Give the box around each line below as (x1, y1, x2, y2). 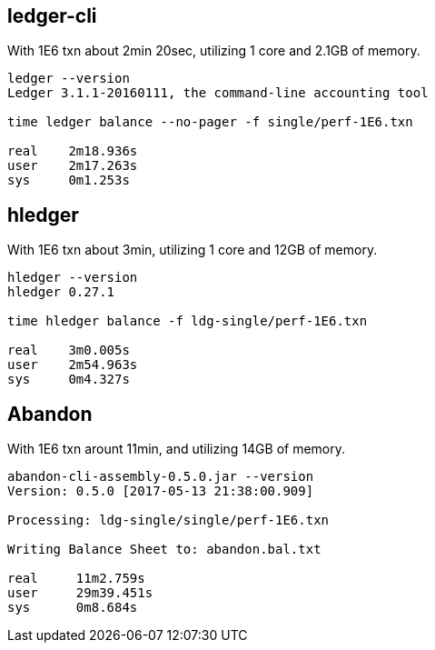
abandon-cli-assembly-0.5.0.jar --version (7, 469, 314, 485)
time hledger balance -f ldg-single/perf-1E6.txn (7, 314, 368, 329)
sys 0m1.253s (7, 173, 130, 188)
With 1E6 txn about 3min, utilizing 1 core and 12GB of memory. (7, 242, 378, 258)
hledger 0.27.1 (7, 285, 115, 300)
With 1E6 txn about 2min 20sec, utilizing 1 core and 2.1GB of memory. (7, 43, 420, 59)
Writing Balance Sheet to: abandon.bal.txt (7, 542, 321, 557)
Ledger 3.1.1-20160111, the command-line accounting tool (7, 85, 429, 101)
